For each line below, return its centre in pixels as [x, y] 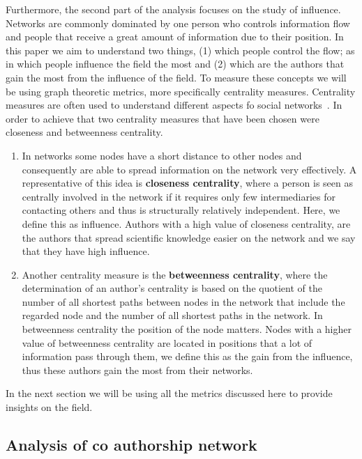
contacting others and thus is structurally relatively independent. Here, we [181, 210]
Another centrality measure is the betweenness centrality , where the [175, 274]
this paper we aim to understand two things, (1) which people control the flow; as [180, 50]
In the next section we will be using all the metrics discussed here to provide [169, 393]
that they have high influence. [86, 251]
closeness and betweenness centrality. [84, 132]
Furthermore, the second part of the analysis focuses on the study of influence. [173, 9]
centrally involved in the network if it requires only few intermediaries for [179, 196]
